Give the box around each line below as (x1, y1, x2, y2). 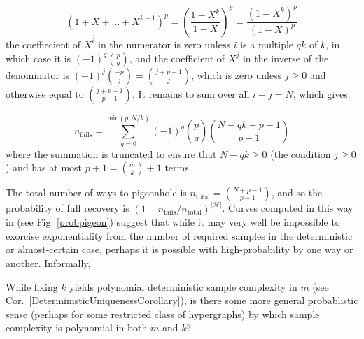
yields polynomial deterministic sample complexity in (69, 279, 297, 294)
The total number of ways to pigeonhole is (6, 185, 187, 200)
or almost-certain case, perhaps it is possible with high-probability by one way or (6, 242, 353, 257)
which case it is (6, 50, 71, 65)
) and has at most (6, 160, 83, 175)
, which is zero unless (191, 67, 282, 82)
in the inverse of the (242, 50, 329, 65)
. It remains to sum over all (132, 86, 250, 101)
